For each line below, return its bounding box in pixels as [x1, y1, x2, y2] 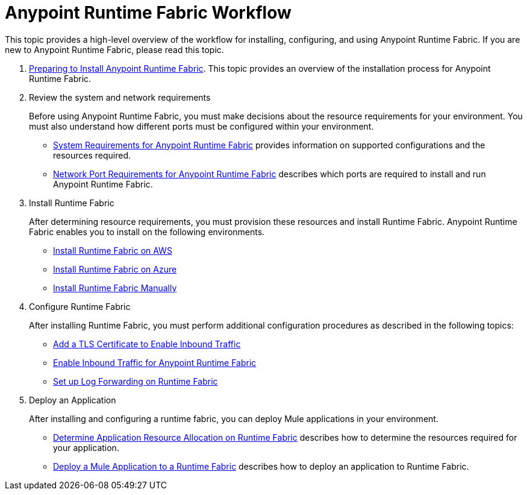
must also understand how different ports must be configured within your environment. [29, 121, 374, 131]
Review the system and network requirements [29, 92, 211, 102]
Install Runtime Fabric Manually [53, 282, 177, 293]
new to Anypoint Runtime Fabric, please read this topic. [5, 44, 224, 55]
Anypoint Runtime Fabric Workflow [5, 2, 292, 23]
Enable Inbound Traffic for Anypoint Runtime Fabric [53, 357, 257, 368]
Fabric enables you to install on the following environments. [29, 226, 265, 237]
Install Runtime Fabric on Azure [53, 263, 177, 274]
